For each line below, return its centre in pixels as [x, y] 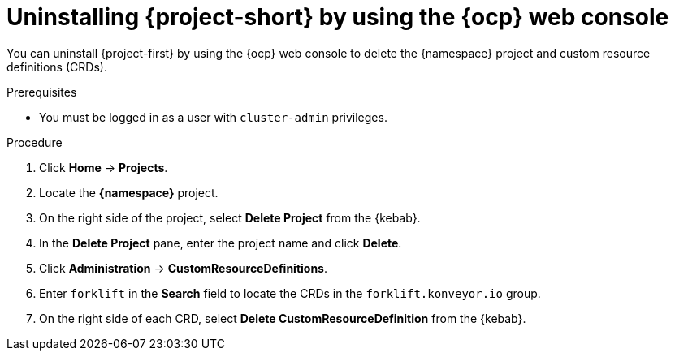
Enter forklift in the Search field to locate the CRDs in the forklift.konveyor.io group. [290, 293]
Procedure [35, 142]
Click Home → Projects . [104, 167]
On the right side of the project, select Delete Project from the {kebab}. [230, 217]
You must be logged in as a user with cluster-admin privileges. [213, 117]
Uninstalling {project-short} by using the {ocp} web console [338, 17]
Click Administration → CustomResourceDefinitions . [184, 268]
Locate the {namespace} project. [129, 192]
